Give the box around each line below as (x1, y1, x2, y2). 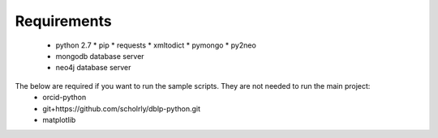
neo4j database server (55, 63, 131, 73)
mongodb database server (55, 51, 145, 61)
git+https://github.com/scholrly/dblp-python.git (42, 103, 201, 113)
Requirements (15, 12, 113, 30)
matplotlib (42, 115, 76, 124)
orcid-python (42, 93, 87, 102)
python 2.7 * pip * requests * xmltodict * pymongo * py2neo (55, 40, 257, 50)
